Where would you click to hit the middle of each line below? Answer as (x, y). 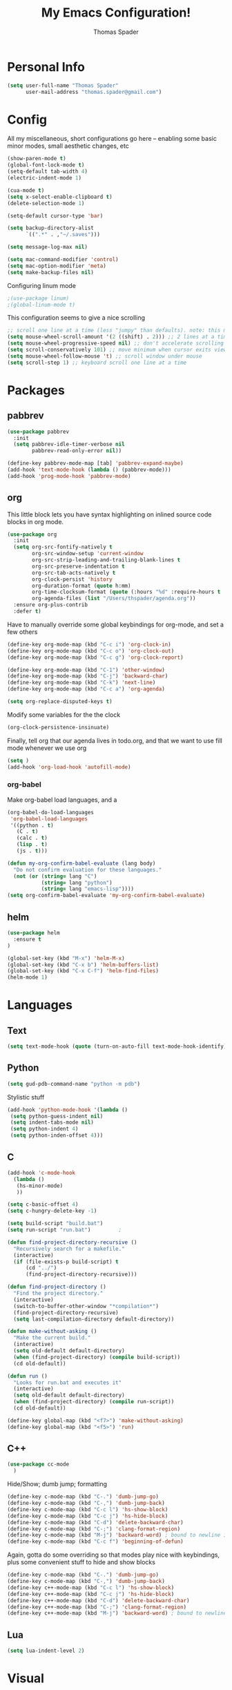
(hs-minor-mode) (40, 1186)
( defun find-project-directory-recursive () (72, 1242)
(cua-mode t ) (26, 190)
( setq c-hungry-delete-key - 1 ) (52, 1211)
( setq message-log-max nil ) (48, 247)
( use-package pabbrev (38, 432)
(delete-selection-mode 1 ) (46, 203)
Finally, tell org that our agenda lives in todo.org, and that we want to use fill (115, 740)
